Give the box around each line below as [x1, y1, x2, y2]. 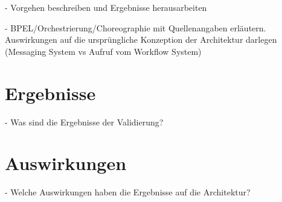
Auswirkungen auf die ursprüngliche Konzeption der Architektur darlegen [5, 33, 277, 46]
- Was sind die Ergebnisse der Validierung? [5, 115, 164, 128]
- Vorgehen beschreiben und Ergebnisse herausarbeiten [5, 1, 207, 13]
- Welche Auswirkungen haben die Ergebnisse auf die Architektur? [5, 186, 251, 198]
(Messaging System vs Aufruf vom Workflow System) [5, 45, 202, 57]
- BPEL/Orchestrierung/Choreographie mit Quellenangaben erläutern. [5, 21, 266, 34]
